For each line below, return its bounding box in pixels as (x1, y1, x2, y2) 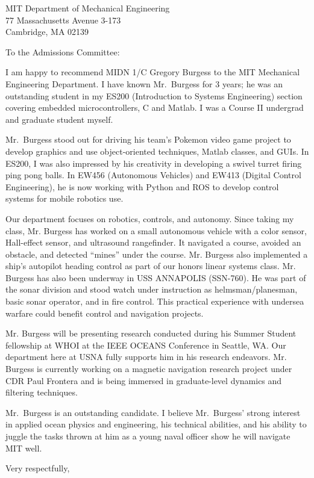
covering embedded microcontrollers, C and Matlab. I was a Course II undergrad (5, 101, 304, 114)
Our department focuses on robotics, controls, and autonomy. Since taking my (5, 212, 294, 225)
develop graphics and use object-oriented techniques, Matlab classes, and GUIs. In (5, 144, 309, 157)
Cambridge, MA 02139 (5, 25, 89, 38)
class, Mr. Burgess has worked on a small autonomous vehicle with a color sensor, (5, 224, 307, 237)
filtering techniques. (5, 386, 78, 399)
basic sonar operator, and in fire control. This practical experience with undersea (5, 295, 304, 308)
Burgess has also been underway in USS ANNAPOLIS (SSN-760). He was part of (5, 271, 306, 284)
